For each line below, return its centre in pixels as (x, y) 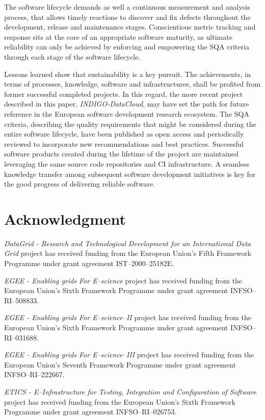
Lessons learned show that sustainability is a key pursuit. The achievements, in (127, 74)
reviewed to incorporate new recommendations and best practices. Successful (124, 143)
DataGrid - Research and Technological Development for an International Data (127, 243)
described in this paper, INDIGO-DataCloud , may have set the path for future (127, 104)
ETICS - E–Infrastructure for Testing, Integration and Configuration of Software (130, 391)
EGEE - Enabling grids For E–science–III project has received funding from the (129, 355)
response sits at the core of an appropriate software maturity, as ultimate (118, 36)
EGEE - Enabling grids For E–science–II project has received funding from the (128, 317)
